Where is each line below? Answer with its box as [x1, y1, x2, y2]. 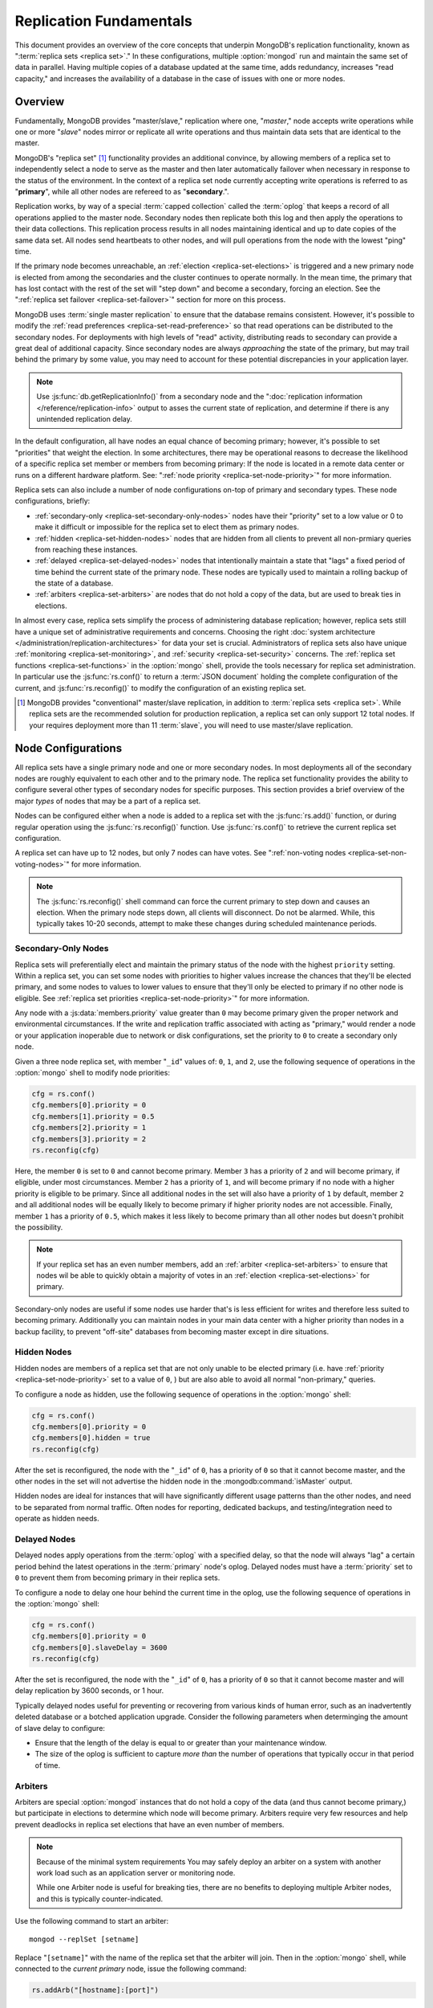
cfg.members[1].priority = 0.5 [31, 1112, 156, 1120]
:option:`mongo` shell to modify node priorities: [14, 1068, 170, 1078]
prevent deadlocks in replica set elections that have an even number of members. [14, 1819, 285, 1829]
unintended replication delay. [36, 414, 132, 423]
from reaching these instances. [34, 545, 138, 554]
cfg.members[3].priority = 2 [31, 1134, 147, 1144]
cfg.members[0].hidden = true [31, 1434, 151, 1443]
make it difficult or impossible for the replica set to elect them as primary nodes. [34, 522, 300, 532]
